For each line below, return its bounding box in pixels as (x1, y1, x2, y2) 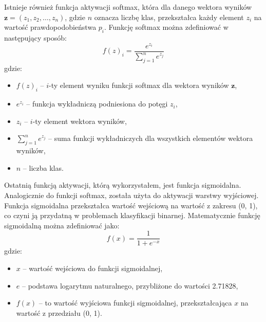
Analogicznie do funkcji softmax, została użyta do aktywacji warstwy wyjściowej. (4, 190, 259, 201)
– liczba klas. (23, 162, 64, 173)
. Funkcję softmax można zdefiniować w (104, 22, 229, 32)
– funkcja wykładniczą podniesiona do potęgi (26, 98, 168, 109)
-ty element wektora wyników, (32, 115, 127, 126)
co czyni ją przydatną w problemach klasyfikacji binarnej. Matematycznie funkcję (4, 210, 260, 221)
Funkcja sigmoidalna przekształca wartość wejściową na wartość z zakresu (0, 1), (4, 200, 258, 210)
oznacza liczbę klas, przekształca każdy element (94, 11, 244, 22)
